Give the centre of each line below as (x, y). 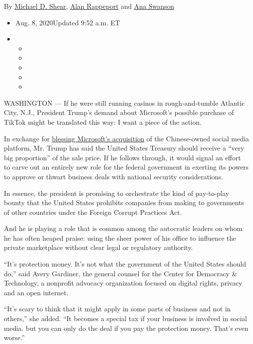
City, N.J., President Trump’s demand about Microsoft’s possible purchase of (119, 112)
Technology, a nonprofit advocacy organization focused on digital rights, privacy (123, 283)
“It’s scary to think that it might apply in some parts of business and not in (117, 309)
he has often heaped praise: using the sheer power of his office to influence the (120, 238)
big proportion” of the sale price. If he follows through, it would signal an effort (122, 157)
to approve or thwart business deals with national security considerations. (114, 176)
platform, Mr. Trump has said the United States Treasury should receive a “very (124, 148)
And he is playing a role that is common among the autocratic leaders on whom (123, 228)
